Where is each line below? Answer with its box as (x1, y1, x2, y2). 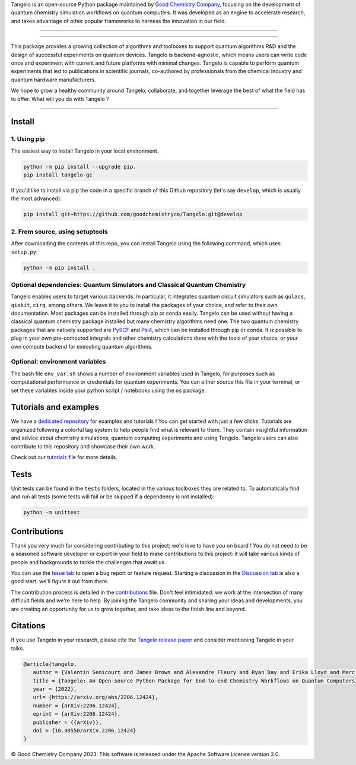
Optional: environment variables (11, 358, 106, 366)
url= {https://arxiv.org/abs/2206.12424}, (33, 694, 158, 701)
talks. (11, 644, 25, 652)
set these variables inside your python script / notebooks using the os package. (11, 387, 206, 394)
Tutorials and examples (11, 402, 100, 412)
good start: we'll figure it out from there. (11, 578, 109, 585)
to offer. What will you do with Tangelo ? (11, 95, 109, 102)
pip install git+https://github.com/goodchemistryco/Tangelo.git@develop (23, 211, 243, 218)
